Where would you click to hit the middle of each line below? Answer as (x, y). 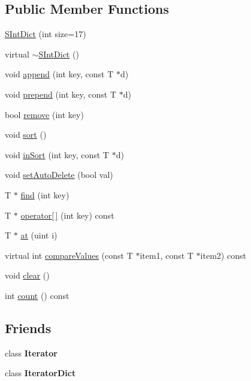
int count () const (37, 295)
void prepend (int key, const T (61, 94)
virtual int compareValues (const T (69, 255)
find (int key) (45, 194)
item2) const (223, 255)
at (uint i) (39, 235)
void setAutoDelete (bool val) (59, 175)
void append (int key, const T (59, 74)
